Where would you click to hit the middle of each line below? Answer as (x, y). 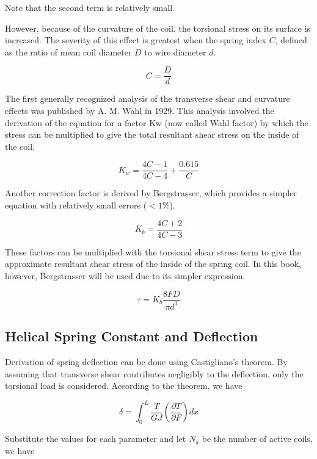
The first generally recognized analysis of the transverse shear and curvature (148, 98)
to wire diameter (175, 52)
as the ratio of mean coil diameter (68, 52)
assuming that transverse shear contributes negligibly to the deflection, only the (154, 373)
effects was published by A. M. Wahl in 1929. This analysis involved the (140, 111)
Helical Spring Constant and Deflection (132, 336)
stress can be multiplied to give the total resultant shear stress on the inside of (152, 134)
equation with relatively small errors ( (76, 205)
